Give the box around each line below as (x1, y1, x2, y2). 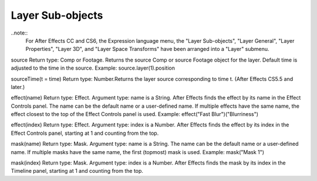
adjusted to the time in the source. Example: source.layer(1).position (11, 64, 176, 71)
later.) (11, 83, 25, 90)
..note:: (11, 29, 28, 36)
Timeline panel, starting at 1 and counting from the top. (11, 168, 144, 175)
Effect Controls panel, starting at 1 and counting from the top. (11, 129, 159, 136)
